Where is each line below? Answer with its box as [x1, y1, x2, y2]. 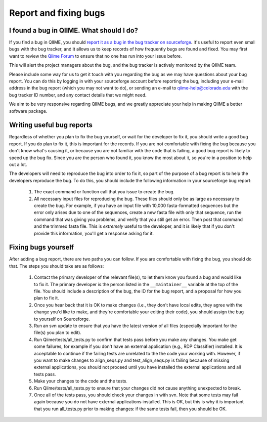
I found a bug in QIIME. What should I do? [9, 26, 138, 35]
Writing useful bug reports [9, 121, 93, 129]
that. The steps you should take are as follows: [9, 263, 104, 269]
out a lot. [9, 162, 27, 168]
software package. [9, 108, 47, 114]
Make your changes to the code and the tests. [34, 378, 128, 384]
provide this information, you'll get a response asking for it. [34, 230, 154, 236]
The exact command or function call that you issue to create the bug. [34, 189, 175, 195]
